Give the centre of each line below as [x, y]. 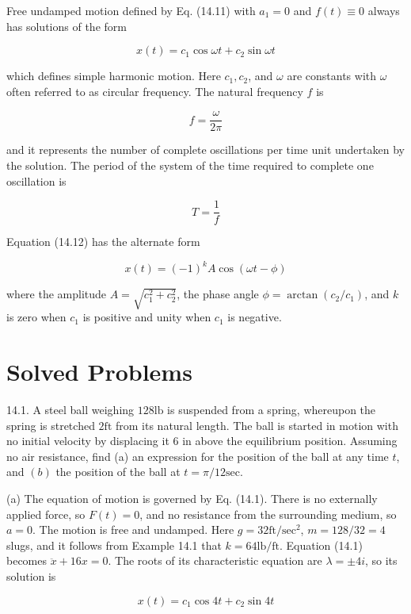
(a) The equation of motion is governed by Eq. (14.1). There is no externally [192, 499]
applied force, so [46, 514]
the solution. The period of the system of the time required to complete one [190, 165]
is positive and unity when [147, 317]
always [384, 10]
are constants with [332, 76]
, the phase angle [218, 294]
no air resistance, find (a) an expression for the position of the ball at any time [198, 456]
